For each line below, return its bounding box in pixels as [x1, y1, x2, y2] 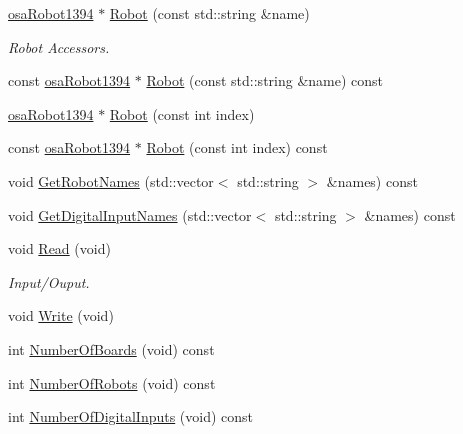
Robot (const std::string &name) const [146, 70, 384, 91]
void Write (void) [8, 305, 114, 326]
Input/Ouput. [8, 271, 90, 292]
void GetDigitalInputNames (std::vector [8, 204, 252, 225]
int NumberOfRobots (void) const [8, 372, 216, 393]
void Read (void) [8, 238, 111, 259]
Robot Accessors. [8, 36, 110, 57]
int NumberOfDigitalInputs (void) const [8, 406, 254, 427]
